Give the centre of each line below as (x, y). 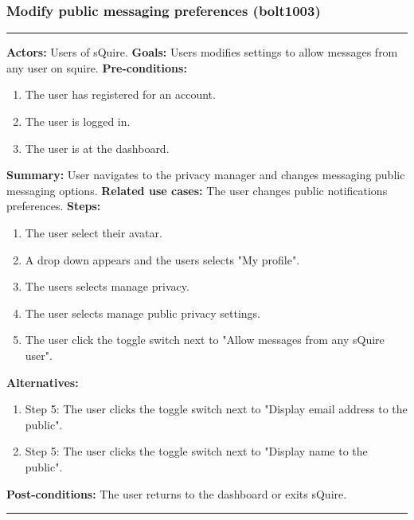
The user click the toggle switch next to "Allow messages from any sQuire (205, 340)
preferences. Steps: (54, 206)
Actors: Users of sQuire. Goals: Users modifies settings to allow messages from (202, 52)
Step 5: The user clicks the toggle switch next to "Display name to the (196, 451)
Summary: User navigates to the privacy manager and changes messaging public (206, 175)
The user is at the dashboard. (97, 148)
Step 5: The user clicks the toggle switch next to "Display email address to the (216, 409)
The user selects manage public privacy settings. (143, 313)
